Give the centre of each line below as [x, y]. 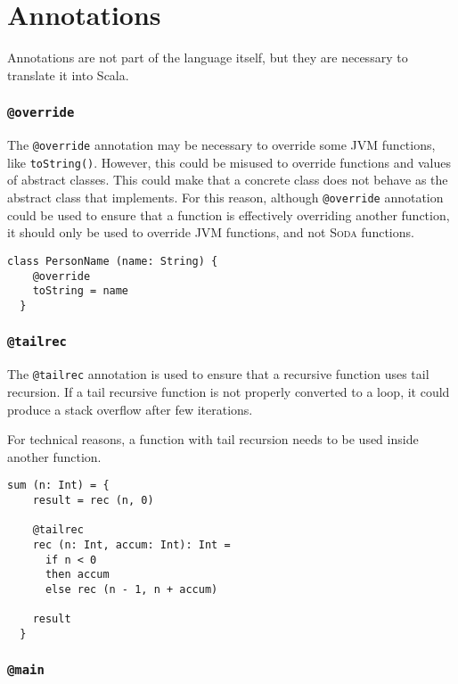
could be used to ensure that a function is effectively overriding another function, [229, 214]
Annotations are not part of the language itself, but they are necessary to [208, 58]
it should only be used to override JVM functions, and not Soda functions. [211, 232]
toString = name [81, 291]
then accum [77, 575]
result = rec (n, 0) [93, 500]
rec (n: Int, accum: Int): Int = [131, 544]
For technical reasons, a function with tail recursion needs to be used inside [213, 439]
